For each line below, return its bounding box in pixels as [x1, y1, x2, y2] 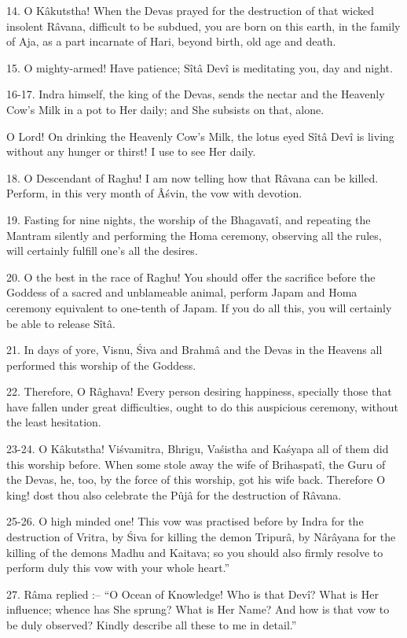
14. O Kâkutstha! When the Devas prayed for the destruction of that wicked [6, 2, 374, 18]
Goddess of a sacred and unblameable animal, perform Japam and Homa [6, 284, 357, 301]
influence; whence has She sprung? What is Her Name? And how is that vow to [6, 601, 390, 618]
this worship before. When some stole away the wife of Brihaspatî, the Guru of [6, 455, 386, 472]
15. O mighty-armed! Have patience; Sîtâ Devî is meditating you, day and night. [6, 59, 393, 76]
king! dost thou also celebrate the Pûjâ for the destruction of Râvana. [6, 486, 342, 503]
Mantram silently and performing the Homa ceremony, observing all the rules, [6, 227, 382, 243]
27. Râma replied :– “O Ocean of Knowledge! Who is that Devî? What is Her [6, 585, 379, 602]
